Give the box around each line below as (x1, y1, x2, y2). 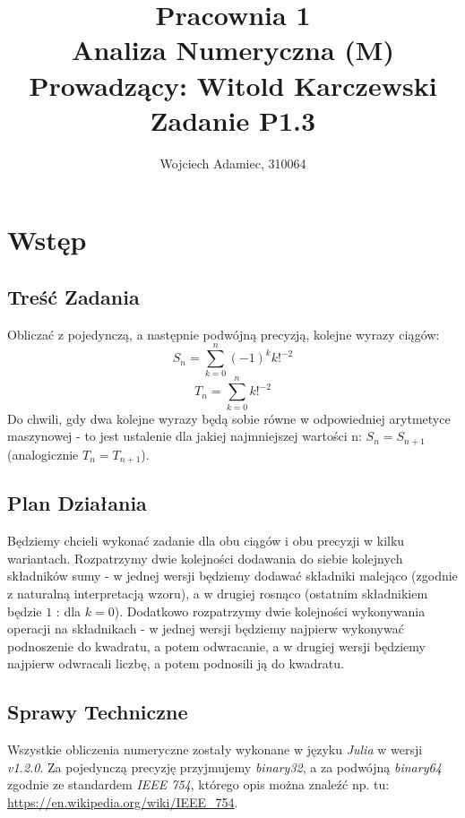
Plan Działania (7, 489, 147, 517)
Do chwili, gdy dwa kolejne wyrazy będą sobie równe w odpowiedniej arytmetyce (7, 409, 451, 427)
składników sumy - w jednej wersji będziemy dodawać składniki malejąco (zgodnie (7, 566, 458, 585)
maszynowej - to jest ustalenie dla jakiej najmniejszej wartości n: (7, 426, 362, 445)
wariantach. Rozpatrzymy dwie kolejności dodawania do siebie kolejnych (7, 548, 403, 567)
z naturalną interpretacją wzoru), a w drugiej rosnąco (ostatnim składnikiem (7, 584, 428, 602)
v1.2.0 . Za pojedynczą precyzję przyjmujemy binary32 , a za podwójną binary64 (7, 757, 442, 776)
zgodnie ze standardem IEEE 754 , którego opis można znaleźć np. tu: (7, 775, 390, 794)
